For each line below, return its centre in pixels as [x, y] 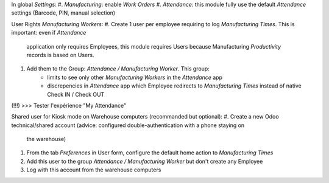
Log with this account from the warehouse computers [94, 170]
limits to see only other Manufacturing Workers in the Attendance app [135, 77]
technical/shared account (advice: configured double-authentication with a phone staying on [128, 125]
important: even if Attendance [49, 33]
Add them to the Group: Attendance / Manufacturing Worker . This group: [118, 69]
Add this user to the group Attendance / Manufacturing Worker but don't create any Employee [145, 161]
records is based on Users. [60, 55]
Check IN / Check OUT [76, 94]
